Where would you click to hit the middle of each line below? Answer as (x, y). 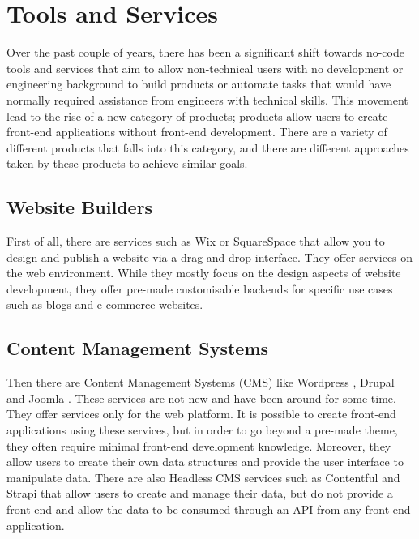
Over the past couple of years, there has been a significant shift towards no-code (205, 52)
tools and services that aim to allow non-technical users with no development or (205, 68)
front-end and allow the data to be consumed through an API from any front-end (209, 509)
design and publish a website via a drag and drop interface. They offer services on (210, 257)
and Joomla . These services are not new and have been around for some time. (201, 398)
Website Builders (80, 207)
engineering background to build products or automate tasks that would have (199, 84)
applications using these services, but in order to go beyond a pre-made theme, (202, 430)
